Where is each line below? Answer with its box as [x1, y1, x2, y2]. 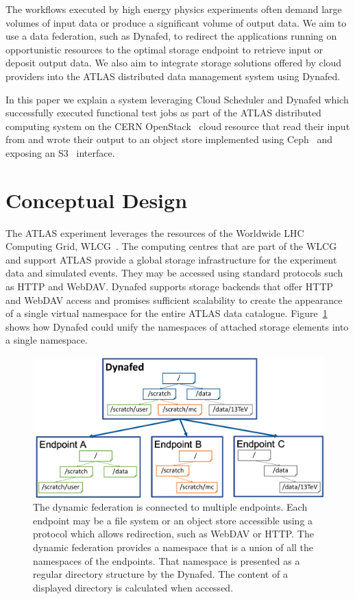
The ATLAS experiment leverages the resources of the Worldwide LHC [5, 225, 304, 240]
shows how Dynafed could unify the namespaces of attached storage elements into [5, 319, 349, 333]
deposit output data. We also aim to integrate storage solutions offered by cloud [5, 55, 342, 70]
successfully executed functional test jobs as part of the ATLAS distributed [5, 105, 321, 120]
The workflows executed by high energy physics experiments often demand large [5, 2, 342, 16]
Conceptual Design [5, 186, 188, 214]
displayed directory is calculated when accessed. [33, 580, 234, 594]
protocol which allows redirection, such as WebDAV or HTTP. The [33, 526, 314, 541]
